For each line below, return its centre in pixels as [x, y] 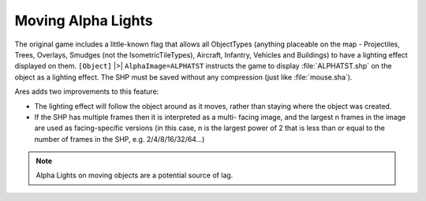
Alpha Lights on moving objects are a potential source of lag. [135, 175]
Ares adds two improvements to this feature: [87, 91]
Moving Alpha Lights [84, 20]
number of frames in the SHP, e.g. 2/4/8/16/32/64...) [120, 139]
